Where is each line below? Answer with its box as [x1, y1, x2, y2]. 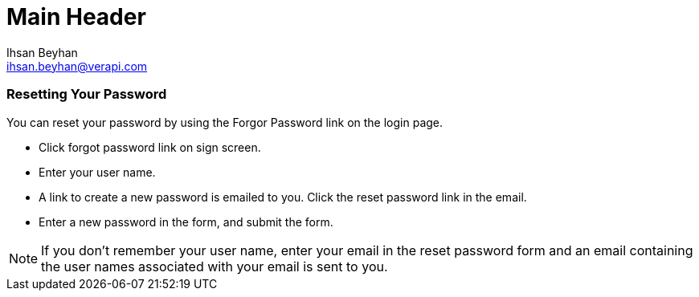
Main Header [6, 3, 146, 31]
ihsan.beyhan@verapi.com [6, 59, 148, 73]
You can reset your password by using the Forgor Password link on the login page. [6, 115, 444, 129]
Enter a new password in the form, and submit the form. [39, 214, 333, 229]
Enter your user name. [39, 165, 156, 179]
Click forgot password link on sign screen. [39, 140, 261, 154]
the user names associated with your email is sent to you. [41, 258, 388, 275]
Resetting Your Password [6, 86, 167, 103]
